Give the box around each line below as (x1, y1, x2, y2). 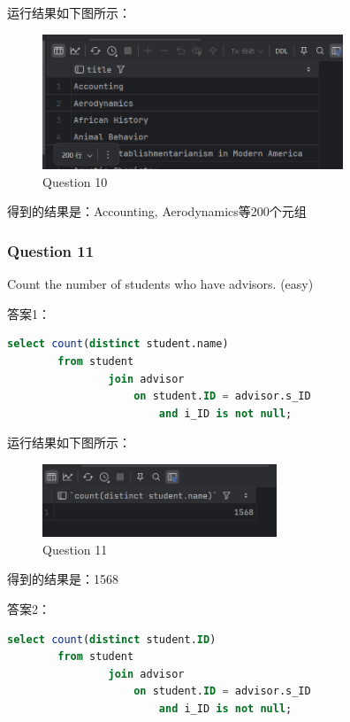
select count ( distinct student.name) (7, 338, 229, 351)
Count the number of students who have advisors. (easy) (7, 275, 314, 293)
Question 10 (42, 172, 108, 190)
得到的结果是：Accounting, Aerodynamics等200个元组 (7, 202, 307, 221)
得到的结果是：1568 (7, 570, 118, 588)
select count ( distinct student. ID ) (7, 633, 217, 646)
